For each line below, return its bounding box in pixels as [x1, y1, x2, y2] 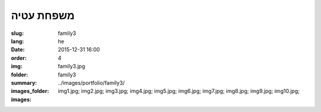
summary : [11, 79, 37, 86]
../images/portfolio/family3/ [58, 79, 125, 86]
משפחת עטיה [11, 9, 75, 22]
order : [11, 54, 27, 62]
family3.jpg [58, 63, 86, 70]
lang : [11, 37, 24, 44]
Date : [11, 46, 25, 53]
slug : [11, 30, 24, 37]
